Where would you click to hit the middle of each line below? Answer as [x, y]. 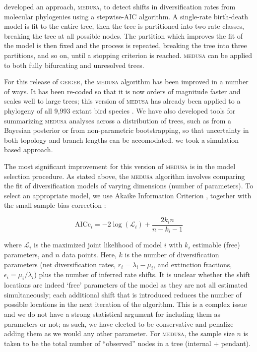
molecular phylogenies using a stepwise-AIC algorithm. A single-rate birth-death [126, 16]
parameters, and [29, 254]
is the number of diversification [172, 254]
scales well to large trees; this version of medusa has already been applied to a [122, 101]
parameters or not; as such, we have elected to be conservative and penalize [119, 323]
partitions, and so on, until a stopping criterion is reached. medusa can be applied [128, 55]
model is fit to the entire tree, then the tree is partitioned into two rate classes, [124, 26]
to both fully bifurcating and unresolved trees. [74, 65]
